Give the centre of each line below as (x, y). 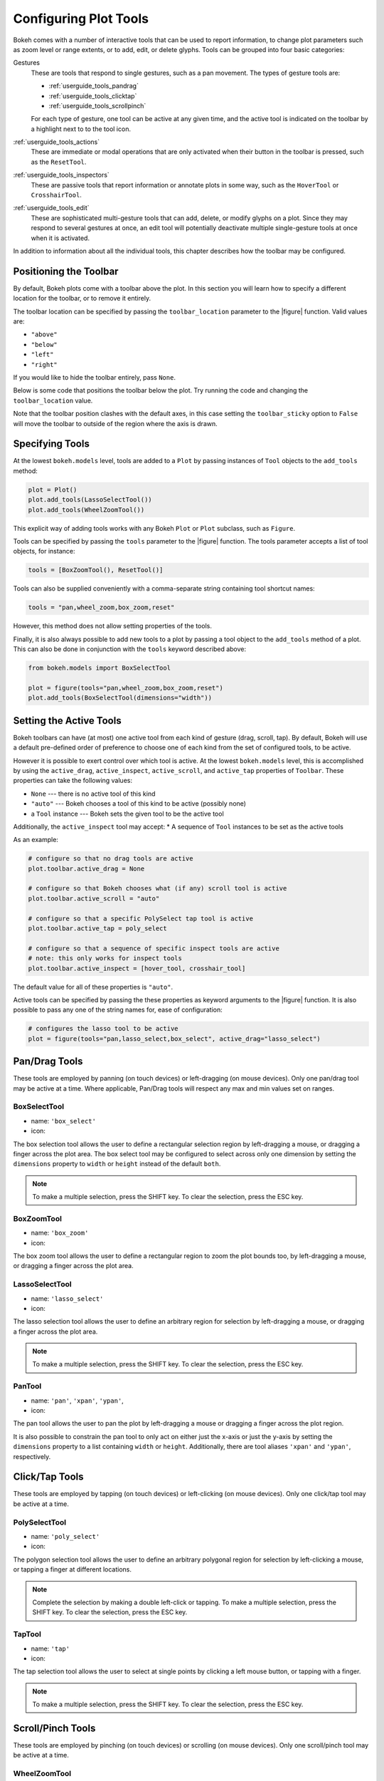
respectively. (32, 1456)
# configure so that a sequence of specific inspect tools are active (154, 948)
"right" (44, 364)
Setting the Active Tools (67, 721)
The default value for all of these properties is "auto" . (93, 987)
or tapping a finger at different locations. (72, 1569)
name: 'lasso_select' (67, 1298)
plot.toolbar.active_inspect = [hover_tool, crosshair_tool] (137, 968)
